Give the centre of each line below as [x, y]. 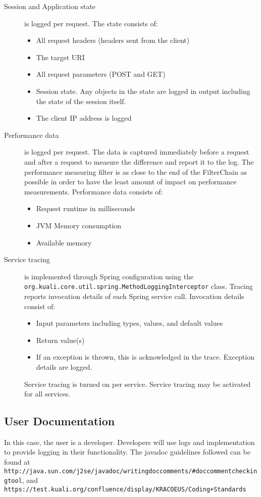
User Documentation [60, 421]
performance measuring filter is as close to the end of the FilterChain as [136, 171]
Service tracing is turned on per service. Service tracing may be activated [138, 384]
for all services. [47, 394]
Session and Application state [50, 6]
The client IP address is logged [84, 118]
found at [17, 462]
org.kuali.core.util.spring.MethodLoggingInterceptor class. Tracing [139, 286]
